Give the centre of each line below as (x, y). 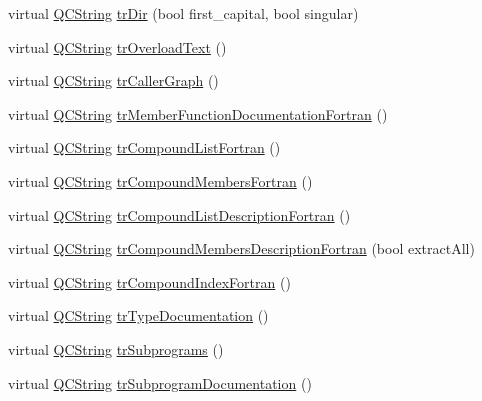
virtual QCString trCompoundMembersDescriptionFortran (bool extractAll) (241, 248)
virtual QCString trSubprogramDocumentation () (160, 382)
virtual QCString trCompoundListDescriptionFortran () (179, 214)
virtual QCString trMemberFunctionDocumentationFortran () (198, 113)
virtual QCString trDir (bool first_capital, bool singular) (183, 13)
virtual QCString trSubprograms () (116, 348)
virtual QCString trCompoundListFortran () (144, 147)
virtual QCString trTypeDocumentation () (138, 315)
